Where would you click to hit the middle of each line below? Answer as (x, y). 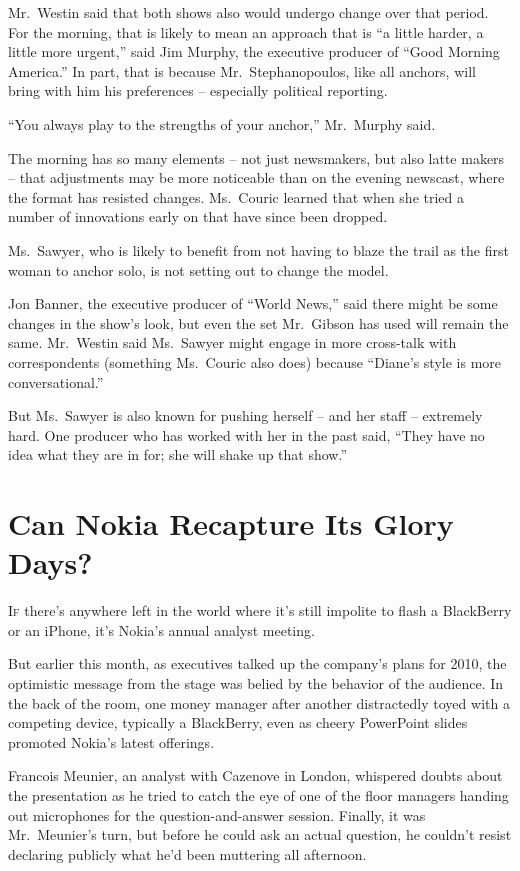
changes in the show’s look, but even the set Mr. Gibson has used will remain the (258, 322)
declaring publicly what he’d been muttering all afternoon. (187, 853)
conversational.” (56, 381)
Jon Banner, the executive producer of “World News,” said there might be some (253, 303)
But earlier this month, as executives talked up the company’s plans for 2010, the (257, 663)
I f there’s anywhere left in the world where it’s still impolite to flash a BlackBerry (260, 610)
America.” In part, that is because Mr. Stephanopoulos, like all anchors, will (242, 70)
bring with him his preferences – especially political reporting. (198, 90)
